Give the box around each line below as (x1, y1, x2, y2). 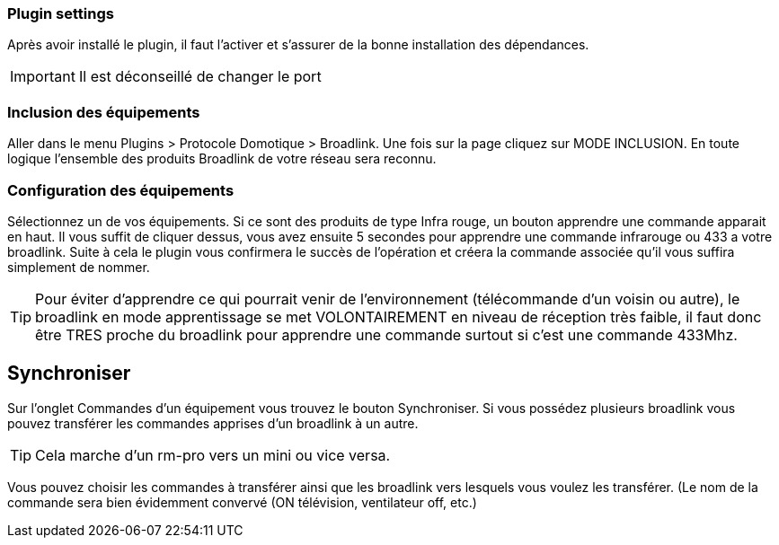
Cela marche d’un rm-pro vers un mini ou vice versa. (35, 445, 391, 464)
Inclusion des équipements (7, 102, 200, 121)
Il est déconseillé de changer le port (78, 67, 322, 86)
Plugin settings (7, 4, 114, 22)
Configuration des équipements (7, 180, 235, 199)
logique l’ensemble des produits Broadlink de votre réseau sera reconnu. (7, 151, 437, 167)
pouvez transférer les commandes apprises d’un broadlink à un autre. (7, 415, 419, 431)
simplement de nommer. (7, 259, 150, 275)
